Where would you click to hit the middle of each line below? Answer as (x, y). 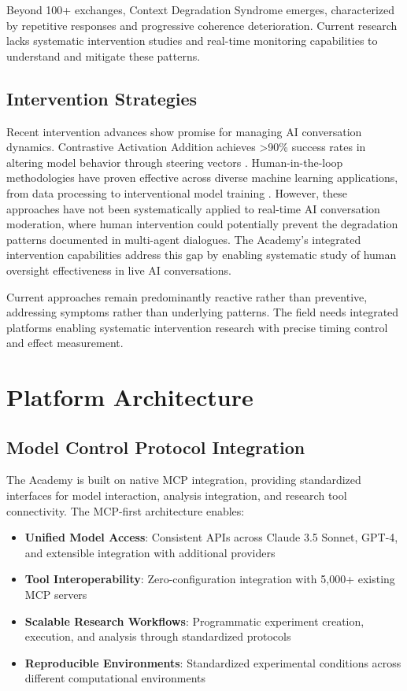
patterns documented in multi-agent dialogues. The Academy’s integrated (184, 239)
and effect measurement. (65, 343)
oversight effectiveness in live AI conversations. (119, 270)
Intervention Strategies (102, 98)
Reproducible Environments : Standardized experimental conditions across (213, 662)
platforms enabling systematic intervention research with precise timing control (197, 327)
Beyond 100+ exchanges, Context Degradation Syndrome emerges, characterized (201, 9)
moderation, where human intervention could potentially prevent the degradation (202, 224)
